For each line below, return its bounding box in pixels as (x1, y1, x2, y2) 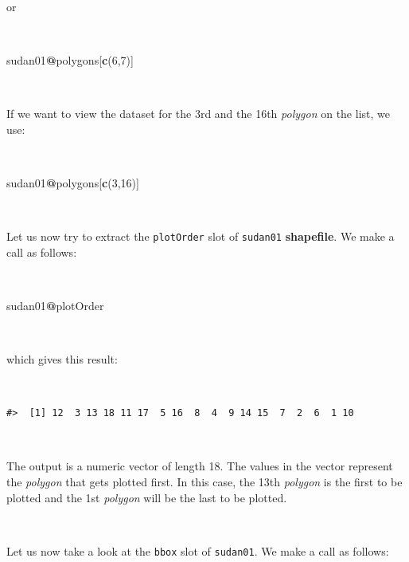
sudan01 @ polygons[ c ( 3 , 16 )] (6, 174, 139, 191)
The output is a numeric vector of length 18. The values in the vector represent (6, 458, 393, 474)
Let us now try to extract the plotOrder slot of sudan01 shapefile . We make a (6, 227, 395, 244)
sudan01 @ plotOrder (6, 297, 104, 313)
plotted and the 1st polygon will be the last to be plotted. (6, 489, 287, 505)
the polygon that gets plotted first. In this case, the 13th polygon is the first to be (6, 473, 403, 489)
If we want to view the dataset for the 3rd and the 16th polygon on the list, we (6, 104, 390, 121)
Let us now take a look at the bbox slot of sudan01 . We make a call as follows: (6, 542, 389, 559)
